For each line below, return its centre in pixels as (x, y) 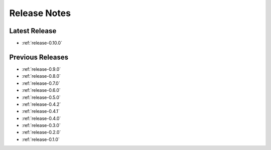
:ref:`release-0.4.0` (41, 118)
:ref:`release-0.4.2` (41, 104)
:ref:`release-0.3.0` (41, 125)
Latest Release (33, 31)
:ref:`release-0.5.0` (41, 97)
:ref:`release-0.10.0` (42, 43)
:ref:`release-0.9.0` (41, 69)
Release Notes (40, 13)
